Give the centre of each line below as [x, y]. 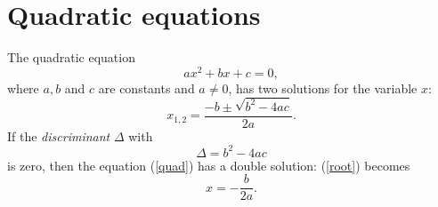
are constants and [146, 88]
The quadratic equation [71, 57]
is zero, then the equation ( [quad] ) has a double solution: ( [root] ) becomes [209, 165]
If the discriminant [59, 135]
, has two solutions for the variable [323, 88]
